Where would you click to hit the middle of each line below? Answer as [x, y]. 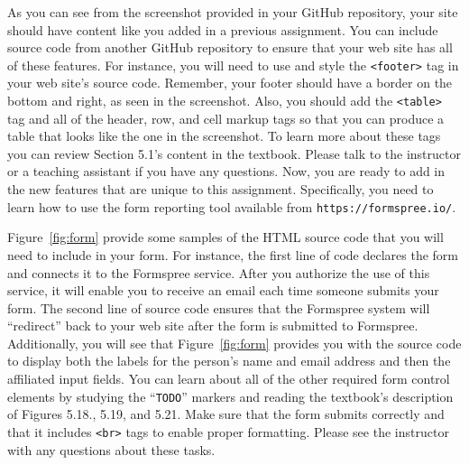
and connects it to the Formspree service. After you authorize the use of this [219, 272]
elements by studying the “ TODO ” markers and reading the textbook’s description [230, 396]
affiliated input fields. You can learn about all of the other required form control [229, 379]
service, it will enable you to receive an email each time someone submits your [223, 290]
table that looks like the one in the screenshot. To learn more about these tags [224, 136]
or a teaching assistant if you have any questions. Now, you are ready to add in [226, 171]
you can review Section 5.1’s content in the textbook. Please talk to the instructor [234, 153]
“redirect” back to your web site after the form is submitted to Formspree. [213, 325]
